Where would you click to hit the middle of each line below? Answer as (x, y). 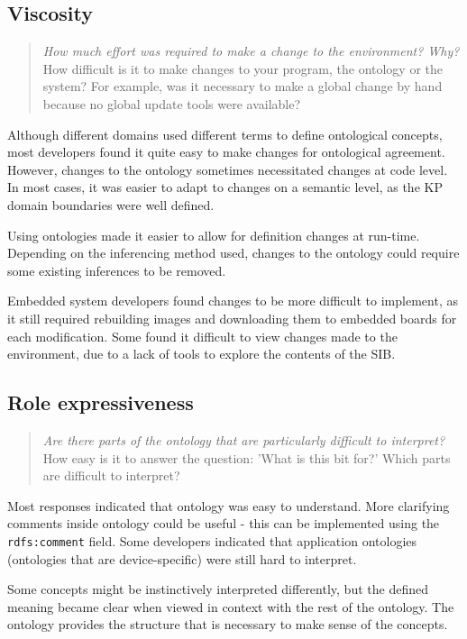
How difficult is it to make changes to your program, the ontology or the (243, 68)
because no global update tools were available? (172, 103)
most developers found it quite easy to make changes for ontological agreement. (226, 152)
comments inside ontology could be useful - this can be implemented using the (224, 523)
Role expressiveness (101, 402)
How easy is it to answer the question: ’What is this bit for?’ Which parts (247, 457)
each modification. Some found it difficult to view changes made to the (202, 336)
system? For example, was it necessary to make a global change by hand (243, 86)
